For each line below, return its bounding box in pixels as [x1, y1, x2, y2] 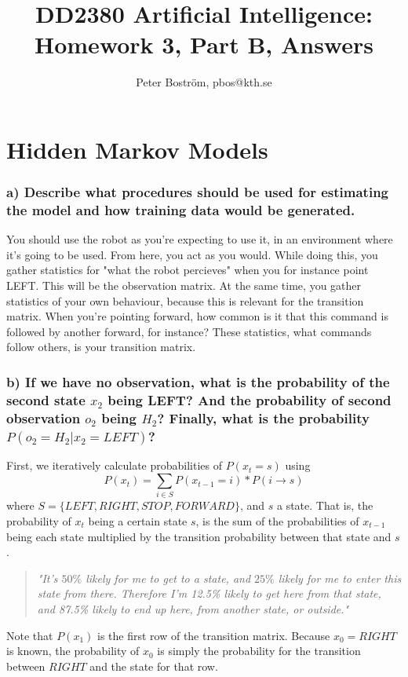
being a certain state [88, 512, 188, 529]
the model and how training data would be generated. [6, 199, 355, 219]
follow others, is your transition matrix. [6, 338, 196, 355]
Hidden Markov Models [6, 133, 268, 165]
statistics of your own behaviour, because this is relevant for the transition [6, 292, 364, 309]
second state [6, 390, 86, 409]
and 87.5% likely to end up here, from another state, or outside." [37, 600, 349, 617]
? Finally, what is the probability [157, 408, 370, 427]
